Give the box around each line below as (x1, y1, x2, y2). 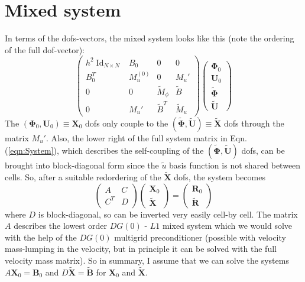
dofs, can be (241, 144, 285, 157)
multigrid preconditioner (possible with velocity (114, 231, 286, 243)
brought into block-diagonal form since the (5, 159, 159, 171)
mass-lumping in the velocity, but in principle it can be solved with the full (5, 242, 277, 255)
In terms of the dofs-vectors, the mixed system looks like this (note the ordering (5, 32, 294, 44)
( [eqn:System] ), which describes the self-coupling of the (5, 144, 204, 157)
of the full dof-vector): (5, 43, 85, 56)
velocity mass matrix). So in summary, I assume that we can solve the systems (5, 254, 289, 266)
